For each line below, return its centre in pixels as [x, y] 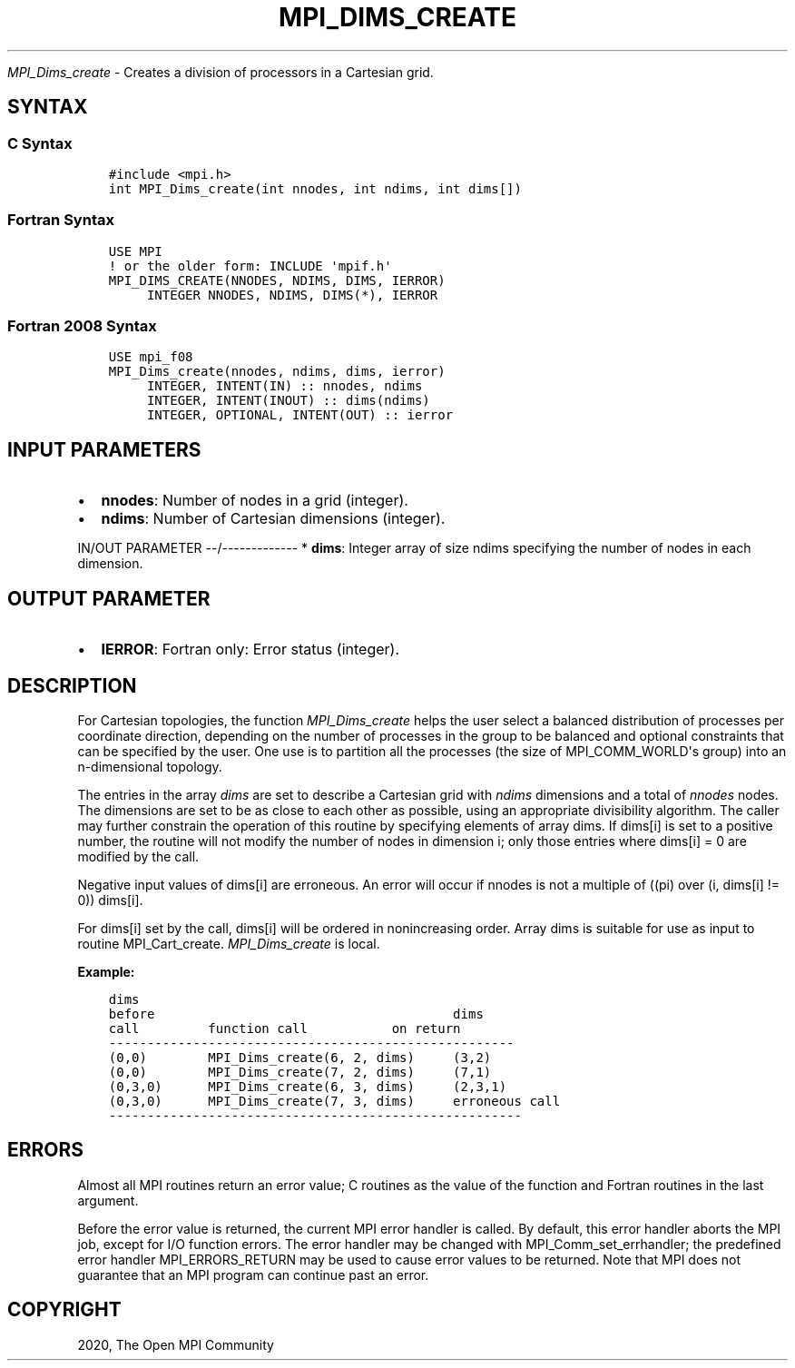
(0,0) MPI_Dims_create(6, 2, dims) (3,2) [300, 1058]
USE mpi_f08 [151, 357]
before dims [296, 1014]
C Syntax [40, 143]
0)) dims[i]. [110, 900]
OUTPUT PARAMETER [109, 598]
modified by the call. [138, 856]
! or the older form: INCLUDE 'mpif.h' [250, 266]
